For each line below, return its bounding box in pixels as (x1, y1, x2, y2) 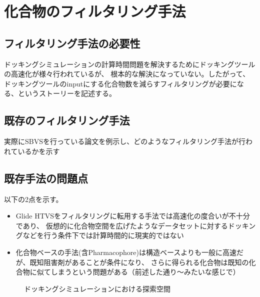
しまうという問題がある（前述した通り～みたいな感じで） (50, 266, 240, 277)
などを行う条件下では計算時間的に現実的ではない (22, 230, 184, 240)
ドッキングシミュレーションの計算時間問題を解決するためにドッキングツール (4, 58, 255, 69)
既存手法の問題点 (4, 170, 88, 185)
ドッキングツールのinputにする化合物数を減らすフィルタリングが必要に (4, 78, 237, 88)
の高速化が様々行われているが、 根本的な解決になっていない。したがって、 (4, 68, 250, 79)
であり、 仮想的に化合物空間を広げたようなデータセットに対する (15, 220, 228, 230)
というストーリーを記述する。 (17, 88, 116, 98)
